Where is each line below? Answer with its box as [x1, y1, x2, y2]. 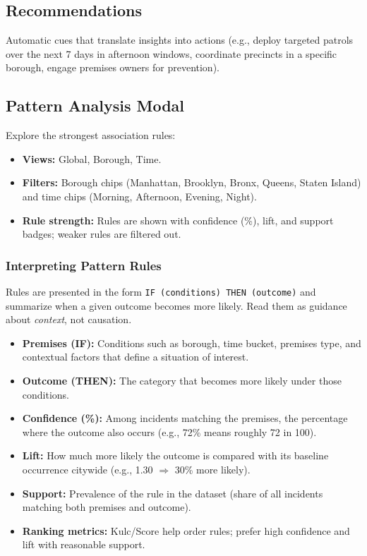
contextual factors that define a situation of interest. [22, 349, 249, 364]
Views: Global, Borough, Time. [22, 151, 162, 166]
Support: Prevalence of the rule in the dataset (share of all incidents [22, 485, 323, 500]
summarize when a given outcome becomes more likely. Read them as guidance [6, 298, 347, 313]
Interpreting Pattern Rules [6, 256, 162, 274]
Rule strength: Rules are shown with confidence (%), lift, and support [22, 212, 334, 227]
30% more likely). [174, 461, 251, 476]
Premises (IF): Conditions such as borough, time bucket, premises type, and [22, 335, 361, 350]
